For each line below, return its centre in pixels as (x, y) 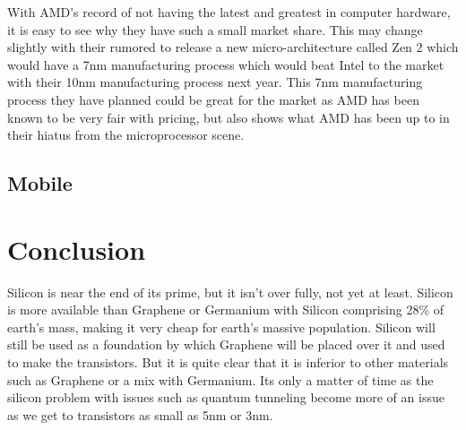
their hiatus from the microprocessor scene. (126, 135)
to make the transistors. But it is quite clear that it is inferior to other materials (228, 362)
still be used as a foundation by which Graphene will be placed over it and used (226, 344)
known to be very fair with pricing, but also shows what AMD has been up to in (229, 117)
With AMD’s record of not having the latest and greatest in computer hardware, (229, 12)
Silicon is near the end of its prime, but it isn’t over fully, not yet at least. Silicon (230, 292)
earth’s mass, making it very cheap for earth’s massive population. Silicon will (221, 327)
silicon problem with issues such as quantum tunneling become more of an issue (226, 397)
